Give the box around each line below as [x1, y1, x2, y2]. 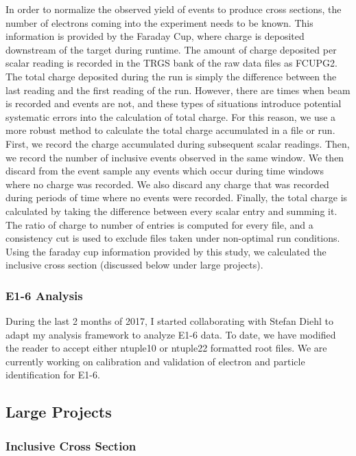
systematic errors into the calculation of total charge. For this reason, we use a [5, 109, 336, 124]
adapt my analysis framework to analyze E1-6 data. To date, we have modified [5, 327, 336, 341]
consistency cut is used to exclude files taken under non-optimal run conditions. [5, 231, 340, 245]
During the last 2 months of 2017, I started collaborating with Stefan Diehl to [5, 314, 333, 328]
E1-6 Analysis [5, 286, 83, 304]
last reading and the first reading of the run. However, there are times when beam [5, 82, 351, 97]
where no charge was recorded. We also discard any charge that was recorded [5, 176, 329, 191]
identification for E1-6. [5, 367, 100, 382]
